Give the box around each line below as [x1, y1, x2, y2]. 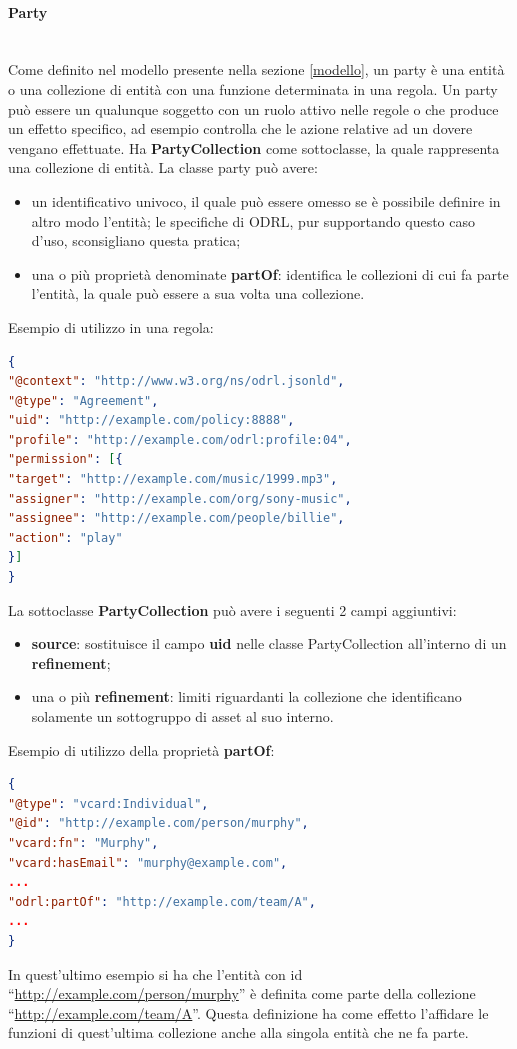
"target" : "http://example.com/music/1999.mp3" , [8, 472, 338, 487]
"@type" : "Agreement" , [8, 393, 159, 408]
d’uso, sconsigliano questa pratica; [31, 230, 241, 251]
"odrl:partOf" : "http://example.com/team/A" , [8, 894, 316, 909]
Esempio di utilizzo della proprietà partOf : [8, 739, 275, 760]
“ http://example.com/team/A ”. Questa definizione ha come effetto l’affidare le [8, 1002, 489, 1023]
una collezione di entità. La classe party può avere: [8, 157, 318, 178]
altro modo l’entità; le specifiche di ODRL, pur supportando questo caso [31, 210, 475, 231]
